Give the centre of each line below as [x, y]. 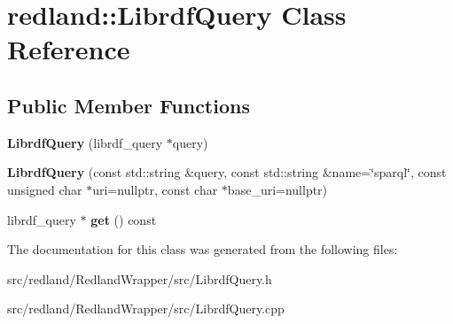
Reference [69, 49]
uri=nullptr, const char [155, 189]
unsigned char [45, 189]
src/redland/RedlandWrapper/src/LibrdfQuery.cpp [146, 309]
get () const [124, 219]
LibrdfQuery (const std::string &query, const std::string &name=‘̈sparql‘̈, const [227, 172]
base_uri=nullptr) [277, 189]
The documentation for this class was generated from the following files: [203, 249]
